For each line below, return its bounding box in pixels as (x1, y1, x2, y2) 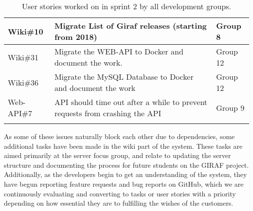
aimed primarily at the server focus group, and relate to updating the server (4, 150, 231, 160)
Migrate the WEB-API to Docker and (54, 46, 183, 57)
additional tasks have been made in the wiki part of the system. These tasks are (4, 141, 243, 151)
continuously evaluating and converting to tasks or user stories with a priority (4, 188, 236, 198)
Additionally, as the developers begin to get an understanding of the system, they (4, 169, 247, 179)
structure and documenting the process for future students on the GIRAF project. (4, 159, 249, 170)
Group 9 (216, 102, 245, 113)
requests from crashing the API (54, 107, 162, 119)
